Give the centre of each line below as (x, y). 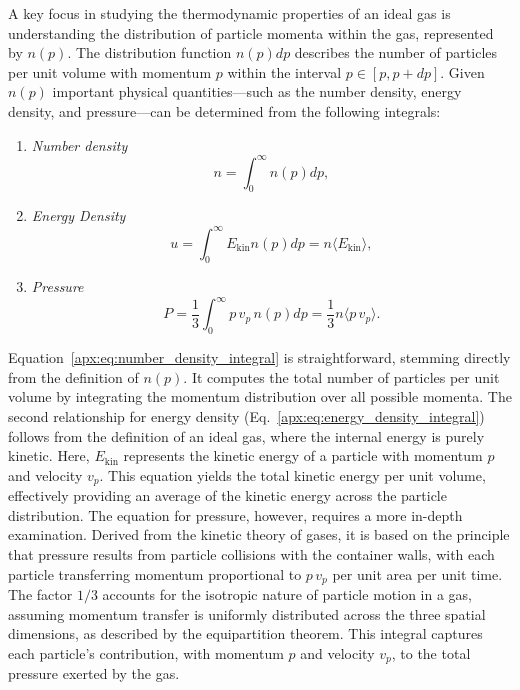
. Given (462, 71)
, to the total (431, 652)
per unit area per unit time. (417, 573)
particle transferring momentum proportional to (155, 573)
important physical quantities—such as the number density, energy (257, 91)
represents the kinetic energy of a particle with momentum (303, 455)
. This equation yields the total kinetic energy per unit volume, (292, 474)
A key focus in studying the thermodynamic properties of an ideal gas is (229, 13)
